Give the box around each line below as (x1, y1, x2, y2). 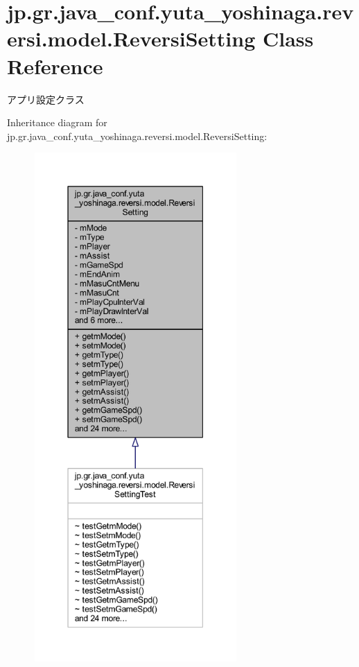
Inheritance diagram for (7, 115, 107, 130)
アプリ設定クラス (7, 92, 85, 106)
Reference (7, 51, 103, 80)
